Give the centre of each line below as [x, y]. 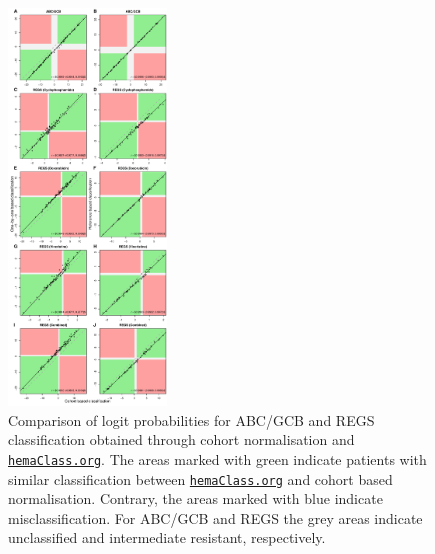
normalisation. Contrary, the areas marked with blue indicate [195, 498]
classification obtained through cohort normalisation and [181, 439]
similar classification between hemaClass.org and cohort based [200, 478]
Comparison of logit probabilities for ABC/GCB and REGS [191, 419]
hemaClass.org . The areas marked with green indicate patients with [217, 458]
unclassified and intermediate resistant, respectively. [167, 537]
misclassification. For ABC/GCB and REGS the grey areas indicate [215, 517]
